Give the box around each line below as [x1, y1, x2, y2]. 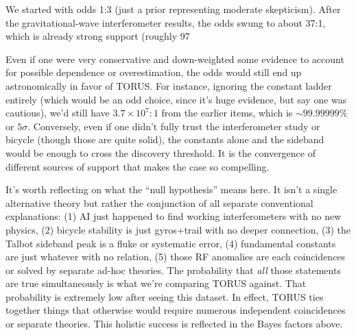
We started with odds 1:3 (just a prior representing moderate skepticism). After [5, 2, 341, 16]
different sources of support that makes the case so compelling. [5, 159, 270, 173]
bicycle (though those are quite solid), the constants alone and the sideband [5, 132, 324, 147]
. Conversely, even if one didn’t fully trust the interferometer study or [27, 119, 320, 133]
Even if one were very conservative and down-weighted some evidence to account [5, 51, 344, 66]
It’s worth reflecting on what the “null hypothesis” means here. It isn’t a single [5, 182, 337, 197]
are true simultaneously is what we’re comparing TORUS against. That [5, 276, 307, 290]
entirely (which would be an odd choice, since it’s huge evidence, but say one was [5, 92, 347, 106]
